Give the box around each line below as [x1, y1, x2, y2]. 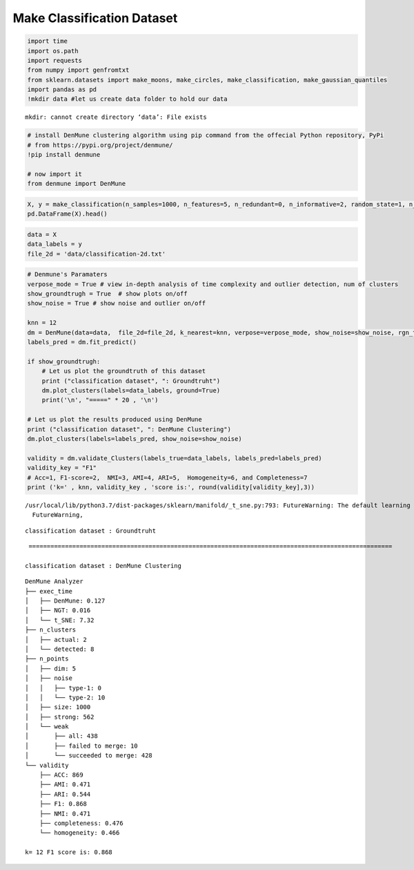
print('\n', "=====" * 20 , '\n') [41, 396, 159, 404]
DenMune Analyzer [25, 578, 83, 585]
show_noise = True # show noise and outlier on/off [27, 299, 206, 308]
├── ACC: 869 [39, 771, 83, 779]
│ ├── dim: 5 [25, 664, 77, 672]
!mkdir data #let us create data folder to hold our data [27, 95, 228, 103]
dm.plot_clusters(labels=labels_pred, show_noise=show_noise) [27, 435, 242, 442]
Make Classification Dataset [12, 10, 178, 26]
